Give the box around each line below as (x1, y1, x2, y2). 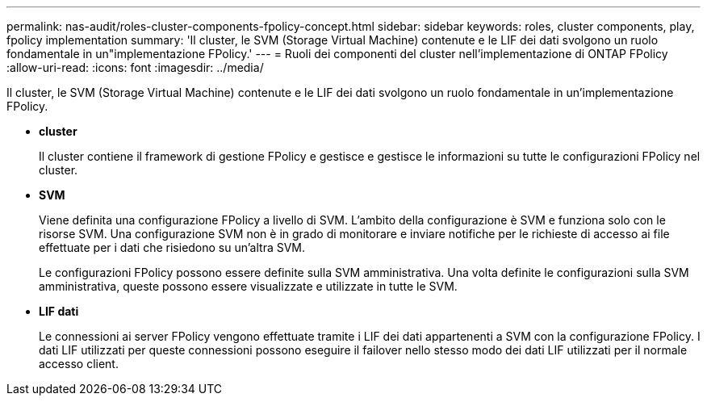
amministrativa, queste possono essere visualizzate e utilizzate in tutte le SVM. (39, 279, 458, 293)
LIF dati (39, 304, 79, 318)
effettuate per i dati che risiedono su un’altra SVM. (39, 241, 306, 254)
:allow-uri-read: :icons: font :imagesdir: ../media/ (6, 61, 264, 74)
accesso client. (39, 357, 119, 371)
